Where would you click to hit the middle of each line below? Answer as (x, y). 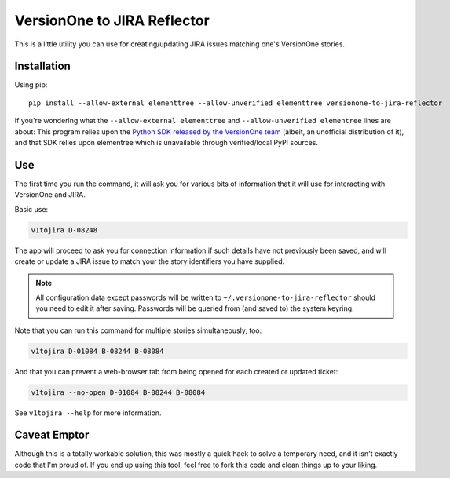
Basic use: (31, 209)
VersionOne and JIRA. (50, 195)
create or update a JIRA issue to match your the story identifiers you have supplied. (150, 261)
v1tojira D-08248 (64, 230)
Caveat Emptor (52, 435)
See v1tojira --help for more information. (88, 413)
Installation (42, 66)
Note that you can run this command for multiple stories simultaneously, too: (138, 330)
